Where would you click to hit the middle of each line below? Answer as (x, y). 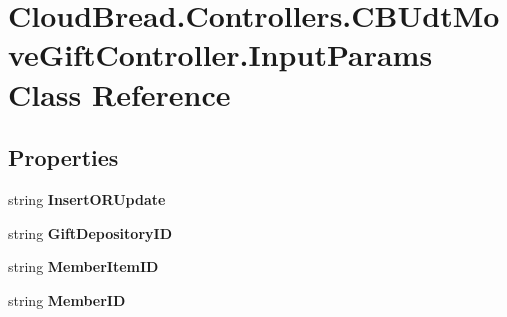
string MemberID (67, 299)
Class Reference (119, 93)
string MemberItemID (83, 266)
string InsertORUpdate (87, 198)
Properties (63, 157)
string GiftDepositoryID (90, 232)
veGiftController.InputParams (220, 54)
